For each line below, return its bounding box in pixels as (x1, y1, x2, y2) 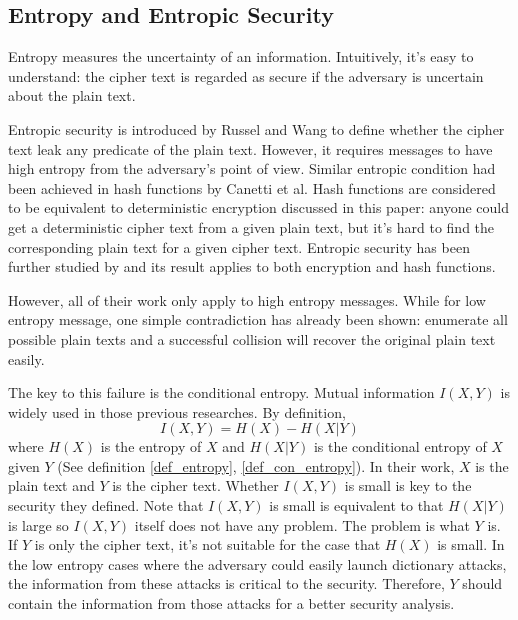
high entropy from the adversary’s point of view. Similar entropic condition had (8, 158, 496, 179)
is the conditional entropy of (313, 436, 487, 457)
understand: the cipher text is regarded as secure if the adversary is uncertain (8, 65, 484, 86)
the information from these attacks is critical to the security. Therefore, (8, 573, 445, 594)
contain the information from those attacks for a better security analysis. (8, 593, 455, 614)
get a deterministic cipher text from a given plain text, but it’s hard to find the (8, 216, 495, 237)
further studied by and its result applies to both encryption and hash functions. (8, 256, 496, 277)
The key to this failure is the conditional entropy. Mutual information (8, 382, 435, 403)
